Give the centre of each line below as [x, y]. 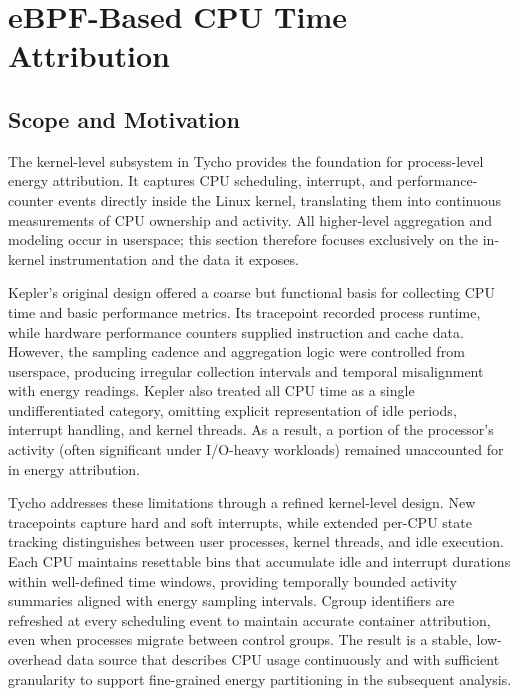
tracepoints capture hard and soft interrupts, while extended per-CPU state [240, 521]
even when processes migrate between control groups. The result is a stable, [240, 639]
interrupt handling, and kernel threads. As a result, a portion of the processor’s [251, 429]
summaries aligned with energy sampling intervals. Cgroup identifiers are [231, 600]
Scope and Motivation [124, 118]
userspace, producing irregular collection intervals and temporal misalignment [246, 370]
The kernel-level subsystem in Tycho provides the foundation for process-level [246, 160]
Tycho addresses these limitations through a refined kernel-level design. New [242, 502]
